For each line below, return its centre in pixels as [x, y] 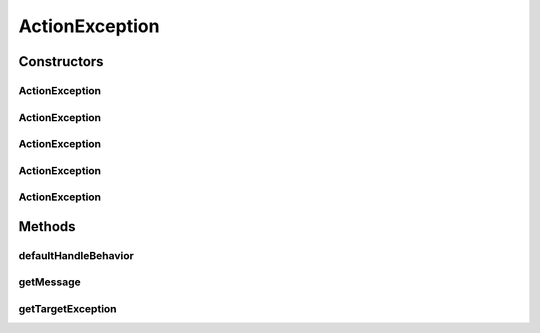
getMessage [50, 282]
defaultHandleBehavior [76, 255]
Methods [47, 226]
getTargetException [67, 308]
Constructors [61, 61]
